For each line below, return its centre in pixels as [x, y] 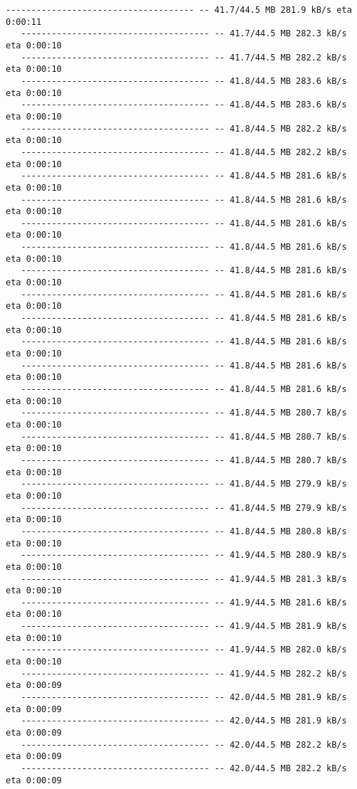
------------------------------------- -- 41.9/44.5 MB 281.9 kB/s [184, 626]
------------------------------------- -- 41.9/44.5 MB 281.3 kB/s [184, 579]
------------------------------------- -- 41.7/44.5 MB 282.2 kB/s [184, 57]
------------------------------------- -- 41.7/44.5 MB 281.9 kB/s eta [179, 10]
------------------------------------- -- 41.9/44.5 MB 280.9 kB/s [184, 555]
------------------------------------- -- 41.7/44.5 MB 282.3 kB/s [184, 34]
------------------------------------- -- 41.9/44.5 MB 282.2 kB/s [184, 673]
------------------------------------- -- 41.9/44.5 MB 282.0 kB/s [184, 650]
